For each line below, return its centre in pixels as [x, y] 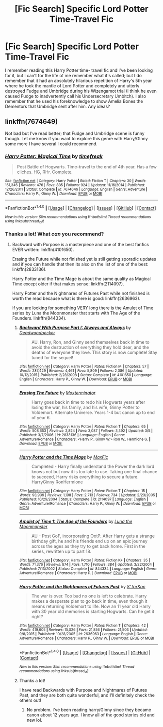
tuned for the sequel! [52, 358]
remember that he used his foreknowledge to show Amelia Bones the [74, 101]
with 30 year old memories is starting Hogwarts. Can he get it [93, 611]
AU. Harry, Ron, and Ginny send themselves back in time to [90, 342]
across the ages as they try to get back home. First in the [88, 546]
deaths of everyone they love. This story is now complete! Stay [94, 352]
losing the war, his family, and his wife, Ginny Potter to [85, 407]
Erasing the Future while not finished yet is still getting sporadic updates [84, 259]
